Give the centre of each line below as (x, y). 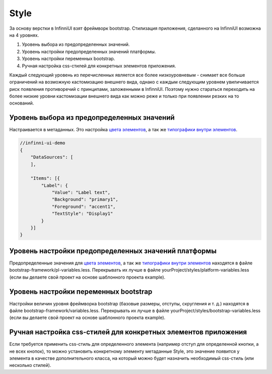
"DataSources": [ (52, 157)
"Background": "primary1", (85, 200)
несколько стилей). (30, 365)
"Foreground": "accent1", (84, 206)
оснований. (22, 103)
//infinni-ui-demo (43, 143)
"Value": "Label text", (81, 193)
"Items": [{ (45, 178)
